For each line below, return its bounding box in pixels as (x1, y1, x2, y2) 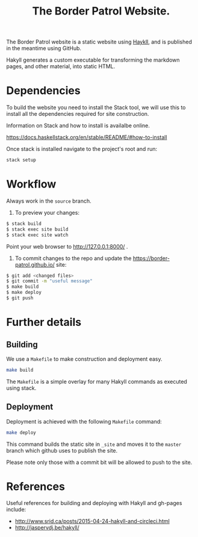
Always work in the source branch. (6, 197, 91, 205)
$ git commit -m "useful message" (6, 278, 93, 284)
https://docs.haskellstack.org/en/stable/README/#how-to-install (6, 134, 167, 141)
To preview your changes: (14, 209, 80, 216)
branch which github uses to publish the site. (6, 446, 118, 454)
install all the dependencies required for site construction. (6, 110, 149, 118)
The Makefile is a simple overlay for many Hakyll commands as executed (6, 378, 188, 385)
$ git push (6, 295, 34, 301)
